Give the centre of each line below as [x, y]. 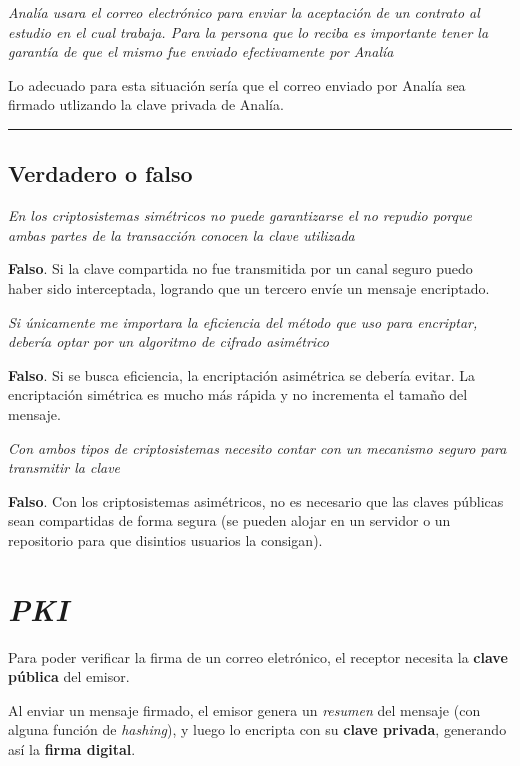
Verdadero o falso [100, 173]
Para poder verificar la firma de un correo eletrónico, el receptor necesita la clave [258, 656]
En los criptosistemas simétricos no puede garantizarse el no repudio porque [240, 215]
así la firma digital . [72, 748]
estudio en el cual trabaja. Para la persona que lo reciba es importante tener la [248, 31]
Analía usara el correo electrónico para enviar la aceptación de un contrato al [244, 12]
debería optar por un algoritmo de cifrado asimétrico [168, 341]
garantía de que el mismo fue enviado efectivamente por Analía [201, 51]
